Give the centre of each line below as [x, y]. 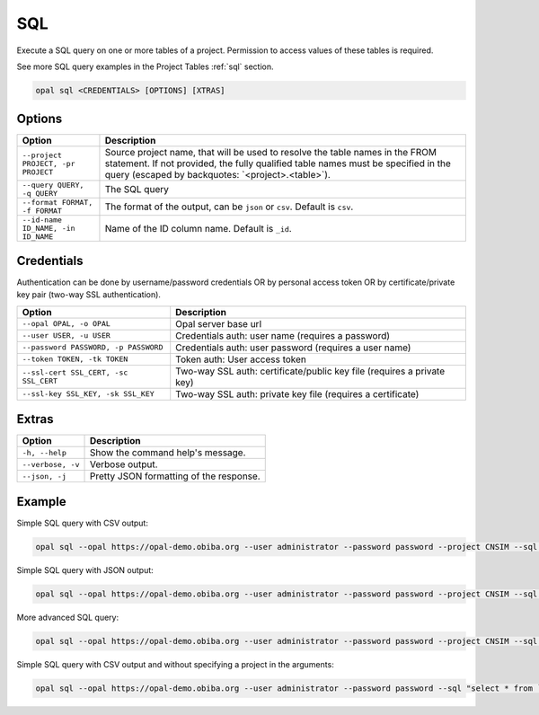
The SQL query [137, 190]
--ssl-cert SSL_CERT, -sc [75, 372]
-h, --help [44, 452]
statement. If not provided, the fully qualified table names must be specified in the [278, 163]
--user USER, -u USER [66, 335]
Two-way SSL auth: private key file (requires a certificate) [297, 393]
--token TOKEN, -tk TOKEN [75, 359]
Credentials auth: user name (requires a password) [283, 335]
